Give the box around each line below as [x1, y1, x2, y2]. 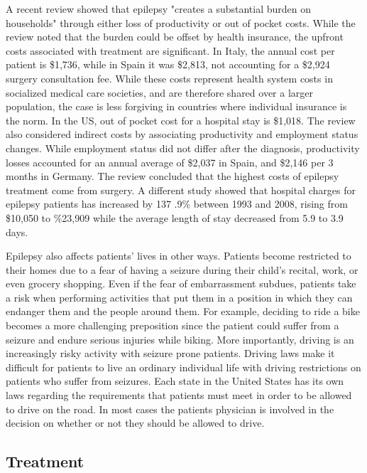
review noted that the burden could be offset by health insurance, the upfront [6, 29, 344, 44]
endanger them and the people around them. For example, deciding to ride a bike [6, 304, 360, 319]
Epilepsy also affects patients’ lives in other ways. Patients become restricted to [6, 248, 351, 263]
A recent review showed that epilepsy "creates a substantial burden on [6, 1, 312, 16]
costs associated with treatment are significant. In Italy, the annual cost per [6, 43, 335, 58]
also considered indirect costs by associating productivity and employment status [6, 127, 358, 142]
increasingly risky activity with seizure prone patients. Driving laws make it [6, 346, 335, 361]
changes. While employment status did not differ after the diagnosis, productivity [6, 140, 360, 155]
